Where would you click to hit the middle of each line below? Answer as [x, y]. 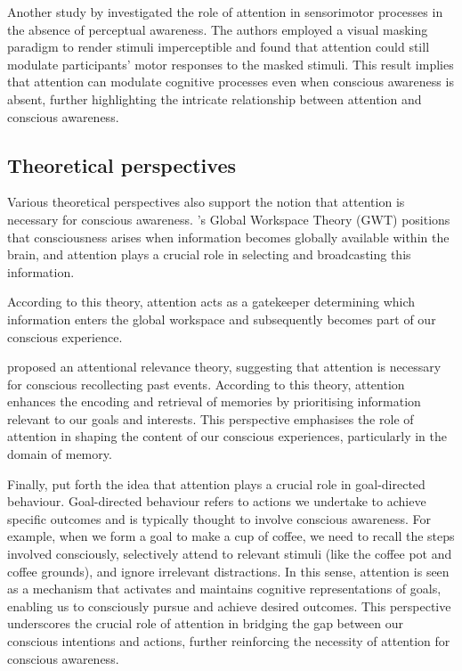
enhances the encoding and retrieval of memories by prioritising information [214, 401]
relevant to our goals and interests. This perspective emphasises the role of [211, 418]
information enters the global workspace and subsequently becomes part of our [222, 319]
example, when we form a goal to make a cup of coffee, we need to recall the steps [231, 536]
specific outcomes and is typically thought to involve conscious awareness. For [219, 518]
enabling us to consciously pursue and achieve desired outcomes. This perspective [229, 606]
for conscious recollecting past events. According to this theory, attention [206, 384]
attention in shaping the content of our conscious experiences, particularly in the [227, 436]
